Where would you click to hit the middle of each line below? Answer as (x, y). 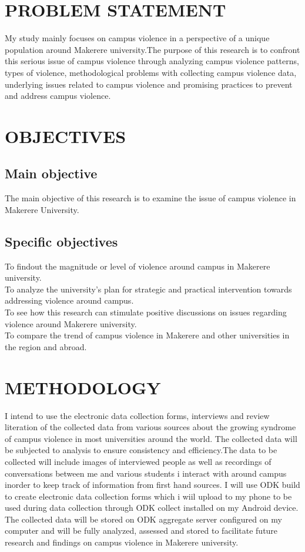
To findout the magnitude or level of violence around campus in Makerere (138, 266)
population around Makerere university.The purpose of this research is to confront (152, 49)
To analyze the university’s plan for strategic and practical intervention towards (148, 289)
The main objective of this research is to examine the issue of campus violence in (150, 198)
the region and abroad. (46, 346)
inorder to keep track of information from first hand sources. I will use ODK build (152, 485)
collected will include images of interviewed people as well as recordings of (138, 461)
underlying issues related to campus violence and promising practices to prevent (149, 84)
